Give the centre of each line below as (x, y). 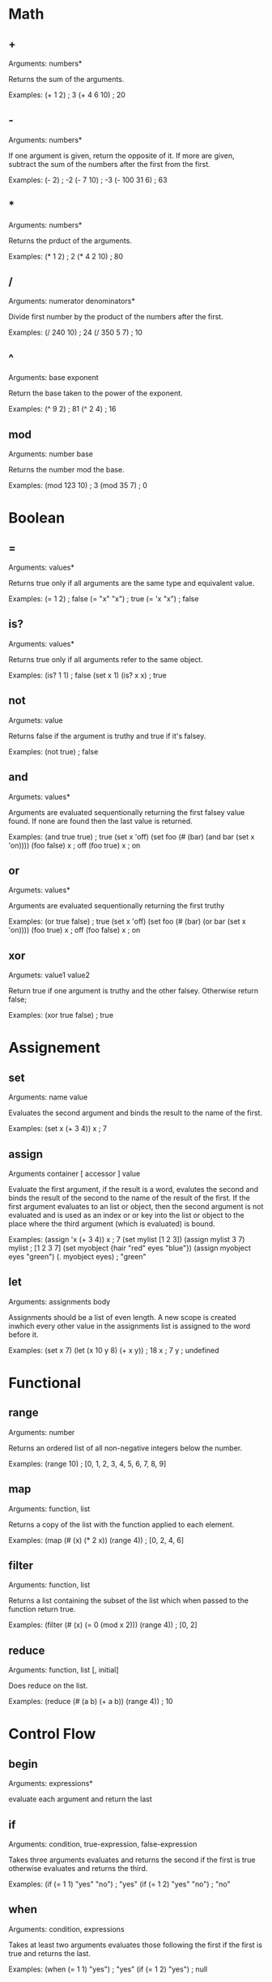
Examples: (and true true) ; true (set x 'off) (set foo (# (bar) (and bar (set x (132, 836)
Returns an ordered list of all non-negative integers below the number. (125, 1448)
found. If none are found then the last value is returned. (100, 821)
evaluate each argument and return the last (80, 1799)
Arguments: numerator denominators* (72, 301)
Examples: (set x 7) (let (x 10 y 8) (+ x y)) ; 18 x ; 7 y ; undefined (114, 1350)
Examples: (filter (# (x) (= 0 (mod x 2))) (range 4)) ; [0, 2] (103, 1625)
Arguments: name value (48, 1097)
